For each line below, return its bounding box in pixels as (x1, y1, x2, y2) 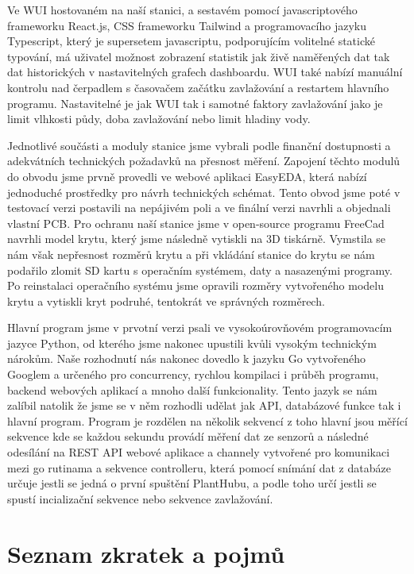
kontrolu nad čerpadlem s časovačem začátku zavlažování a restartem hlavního (7, 79, 389, 95)
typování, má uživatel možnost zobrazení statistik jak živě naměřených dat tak (7, 48, 390, 64)
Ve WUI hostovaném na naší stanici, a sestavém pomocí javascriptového (7, 2, 358, 17)
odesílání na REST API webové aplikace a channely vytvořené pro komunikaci (7, 444, 390, 460)
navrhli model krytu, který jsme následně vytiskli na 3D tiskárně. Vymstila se (7, 230, 386, 247)
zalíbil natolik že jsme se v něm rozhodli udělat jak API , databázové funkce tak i (7, 397, 401, 414)
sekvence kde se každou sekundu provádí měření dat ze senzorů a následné (7, 428, 369, 445)
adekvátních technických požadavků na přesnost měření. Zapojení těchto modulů (7, 152, 400, 169)
